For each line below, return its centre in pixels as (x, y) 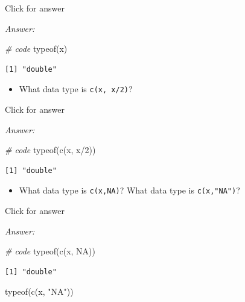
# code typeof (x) (36, 49)
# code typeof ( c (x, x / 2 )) (50, 150)
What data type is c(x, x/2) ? (76, 89)
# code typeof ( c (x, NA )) (50, 251)
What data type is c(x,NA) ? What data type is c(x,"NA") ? (129, 190)
